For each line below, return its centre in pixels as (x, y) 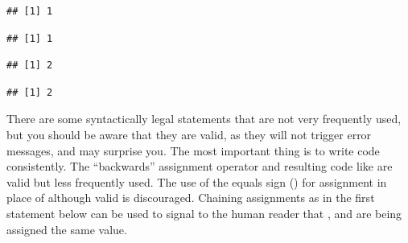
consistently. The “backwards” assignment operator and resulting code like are (200, 166)
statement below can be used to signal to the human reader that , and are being (204, 213)
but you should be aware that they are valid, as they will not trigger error (189, 134)
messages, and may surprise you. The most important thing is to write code (193, 150)
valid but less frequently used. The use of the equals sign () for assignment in (197, 181)
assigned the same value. (67, 229)
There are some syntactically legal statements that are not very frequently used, (204, 119)
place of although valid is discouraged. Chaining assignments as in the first (191, 198)
